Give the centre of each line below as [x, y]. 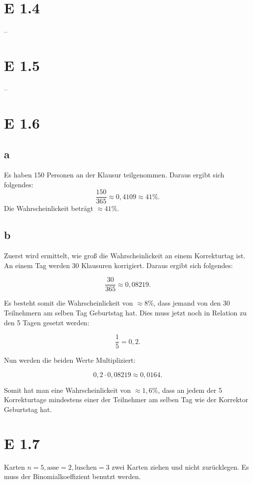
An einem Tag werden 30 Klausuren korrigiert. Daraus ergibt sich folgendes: [118, 265]
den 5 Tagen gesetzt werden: [47, 322]
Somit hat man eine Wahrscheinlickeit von [68, 390]
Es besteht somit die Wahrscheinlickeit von [69, 303]
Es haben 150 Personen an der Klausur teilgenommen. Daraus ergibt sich [114, 175]
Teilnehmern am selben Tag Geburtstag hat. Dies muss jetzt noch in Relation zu [126, 312]
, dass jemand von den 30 [192, 303]
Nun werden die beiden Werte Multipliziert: [70, 360]
